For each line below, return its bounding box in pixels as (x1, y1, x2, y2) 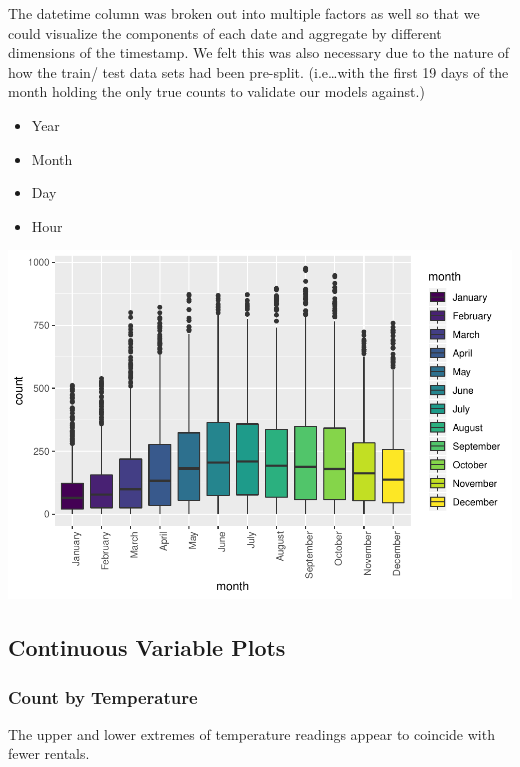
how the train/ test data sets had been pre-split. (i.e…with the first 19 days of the (8, 61, 509, 82)
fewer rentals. (8, 743, 90, 764)
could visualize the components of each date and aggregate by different (8, 22, 442, 43)
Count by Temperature (8, 684, 198, 709)
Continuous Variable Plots (8, 632, 286, 663)
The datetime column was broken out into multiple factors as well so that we (8, 3, 480, 23)
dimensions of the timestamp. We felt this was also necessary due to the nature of (8, 42, 510, 63)
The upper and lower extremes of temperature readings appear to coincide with (8, 723, 495, 744)
